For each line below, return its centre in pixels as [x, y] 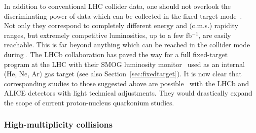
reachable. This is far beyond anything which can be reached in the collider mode [127, 45]
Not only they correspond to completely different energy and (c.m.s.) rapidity [121, 25]
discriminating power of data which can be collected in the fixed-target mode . [123, 16]
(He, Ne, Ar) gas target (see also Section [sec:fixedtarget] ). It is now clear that [123, 74]
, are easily [215, 35]
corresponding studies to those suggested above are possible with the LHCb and [127, 83]
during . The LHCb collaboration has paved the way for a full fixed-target [116, 54]
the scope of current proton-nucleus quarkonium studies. [89, 102]
